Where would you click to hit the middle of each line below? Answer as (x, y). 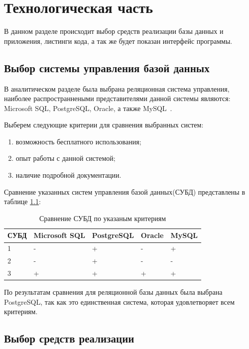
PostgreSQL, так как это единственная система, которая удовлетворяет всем (119, 301)
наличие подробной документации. (68, 175)
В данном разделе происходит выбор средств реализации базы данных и (114, 31)
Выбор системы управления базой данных (107, 67)
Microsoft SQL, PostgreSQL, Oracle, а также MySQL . (88, 108)
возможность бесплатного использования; (78, 141)
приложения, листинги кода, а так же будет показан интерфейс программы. (118, 41)
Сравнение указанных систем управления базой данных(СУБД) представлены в (125, 191)
